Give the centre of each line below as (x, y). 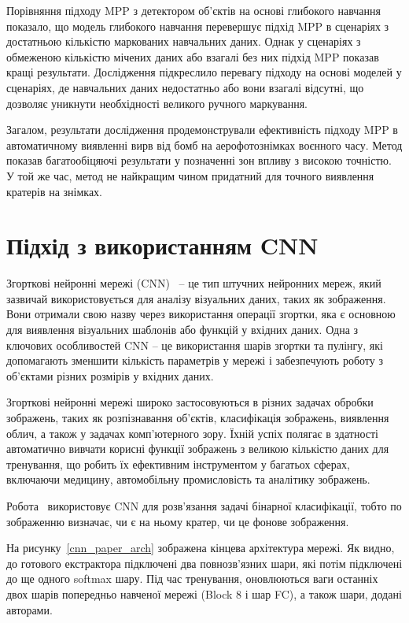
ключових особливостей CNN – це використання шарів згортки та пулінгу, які (195, 345)
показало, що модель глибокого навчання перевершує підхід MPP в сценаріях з (198, 26)
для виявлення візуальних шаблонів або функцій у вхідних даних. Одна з (182, 330)
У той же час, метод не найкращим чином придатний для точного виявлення (190, 175)
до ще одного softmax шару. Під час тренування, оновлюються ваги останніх (192, 578)
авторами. (29, 609)
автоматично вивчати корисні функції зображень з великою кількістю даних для (198, 449)
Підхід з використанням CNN (162, 245)
